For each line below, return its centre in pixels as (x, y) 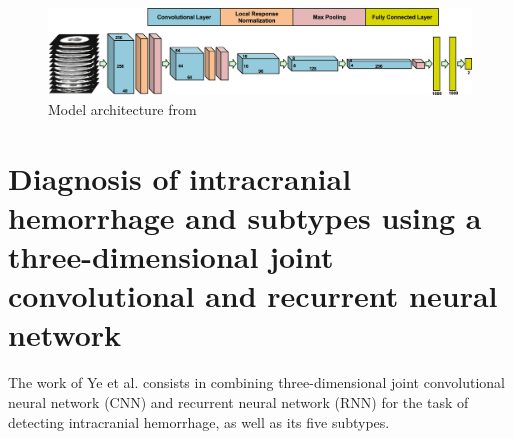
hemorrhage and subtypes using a (245, 216)
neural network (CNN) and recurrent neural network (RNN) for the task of (238, 402)
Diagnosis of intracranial (180, 177)
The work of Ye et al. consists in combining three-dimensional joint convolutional (257, 382)
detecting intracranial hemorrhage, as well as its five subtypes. (199, 421)
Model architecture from (122, 108)
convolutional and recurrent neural (253, 295)
